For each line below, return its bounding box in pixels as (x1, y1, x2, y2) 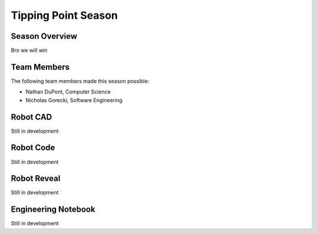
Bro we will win (11, 47, 48, 54)
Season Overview (11, 31, 78, 41)
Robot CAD (11, 112, 52, 122)
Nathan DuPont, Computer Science (25, 88, 111, 95)
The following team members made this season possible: (11, 77, 150, 85)
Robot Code (11, 143, 55, 153)
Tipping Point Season (11, 9, 118, 22)
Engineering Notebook (11, 205, 95, 215)
